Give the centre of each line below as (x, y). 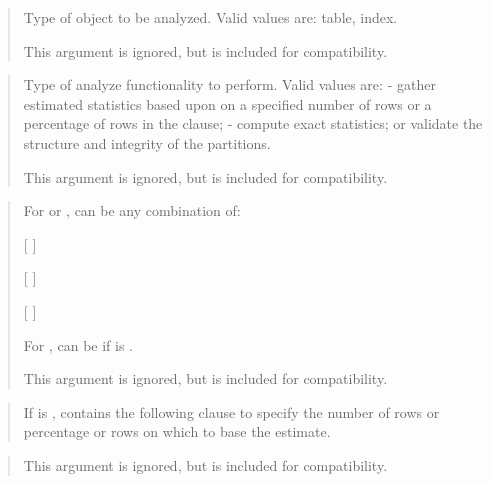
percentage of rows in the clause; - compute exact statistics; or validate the (253, 123)
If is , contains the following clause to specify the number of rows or (231, 411)
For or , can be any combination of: (132, 210)
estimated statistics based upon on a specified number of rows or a (227, 103)
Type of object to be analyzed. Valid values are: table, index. (210, 17)
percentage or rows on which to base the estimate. (177, 431)
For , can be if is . (78, 344)
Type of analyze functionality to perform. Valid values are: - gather (229, 84)
